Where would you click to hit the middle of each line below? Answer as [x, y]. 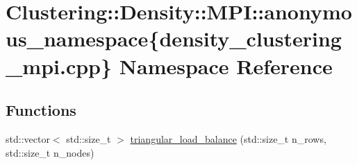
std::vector [28, 138]
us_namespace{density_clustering [174, 38]
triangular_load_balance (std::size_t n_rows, [228, 138]
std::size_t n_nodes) [50, 152]
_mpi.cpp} [59, 66]
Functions [41, 110]
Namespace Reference [226, 66]
